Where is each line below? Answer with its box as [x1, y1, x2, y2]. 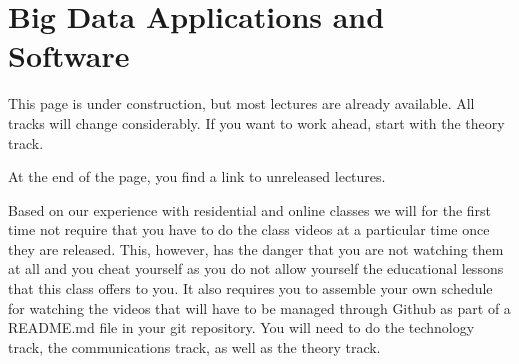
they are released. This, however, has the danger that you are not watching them [8, 238, 504, 259]
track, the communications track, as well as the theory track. [8, 336, 381, 357]
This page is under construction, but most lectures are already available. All [8, 93, 475, 114]
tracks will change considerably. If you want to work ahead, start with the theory [8, 112, 505, 133]
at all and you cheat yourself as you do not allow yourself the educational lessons [8, 258, 504, 279]
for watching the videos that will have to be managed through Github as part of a [8, 297, 511, 318]
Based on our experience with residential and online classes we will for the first [8, 199, 492, 220]
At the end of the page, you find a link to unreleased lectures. [8, 166, 386, 187]
